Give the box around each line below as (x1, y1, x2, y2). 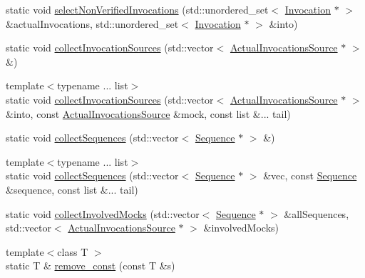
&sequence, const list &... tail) (6, 182, 138, 197)
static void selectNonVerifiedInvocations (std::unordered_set (6, 2, 269, 16)
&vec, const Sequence (263, 168, 357, 183)
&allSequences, (284, 206, 349, 221)
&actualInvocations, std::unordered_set (6, 16, 179, 31)
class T (57, 244, 88, 259)
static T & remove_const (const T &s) (6, 258, 175, 273)
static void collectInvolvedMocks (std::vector (6, 206, 200, 221)
